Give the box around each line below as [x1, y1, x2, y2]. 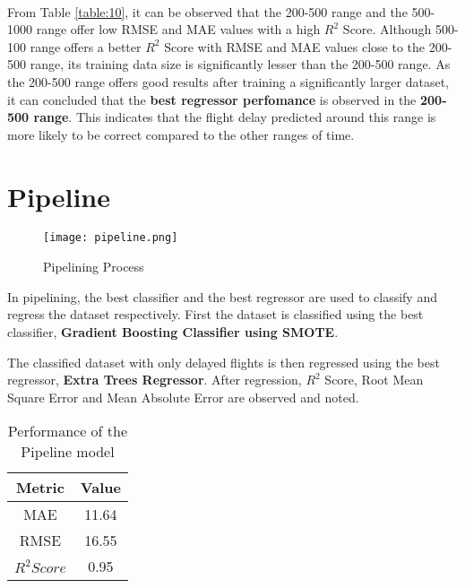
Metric [15, 477, 65, 498]
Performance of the [7, 420, 128, 442]
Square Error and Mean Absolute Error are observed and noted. [7, 387, 359, 406]
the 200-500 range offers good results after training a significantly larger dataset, [7, 72, 449, 91]
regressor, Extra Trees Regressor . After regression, [7, 370, 302, 389]
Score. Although [342, 20, 432, 39]
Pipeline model [21, 441, 115, 463]
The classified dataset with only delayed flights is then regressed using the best [7, 352, 440, 371]
